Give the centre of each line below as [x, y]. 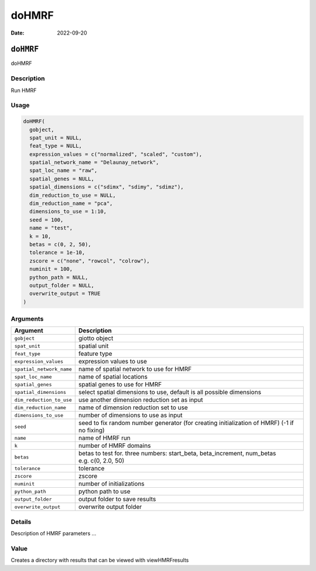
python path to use [104, 491]
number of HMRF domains [115, 446]
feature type [95, 354]
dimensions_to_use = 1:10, [68, 212]
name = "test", [51, 228]
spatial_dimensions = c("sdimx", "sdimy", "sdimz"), [107, 187]
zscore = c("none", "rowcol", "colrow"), [90, 261]
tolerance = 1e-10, [57, 253]
